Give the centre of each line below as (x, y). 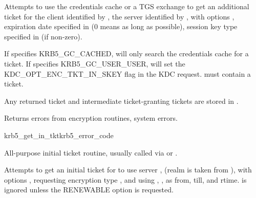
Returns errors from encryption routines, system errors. (91, 118)
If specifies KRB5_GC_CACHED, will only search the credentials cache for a (126, 53)
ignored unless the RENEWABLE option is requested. (89, 190)
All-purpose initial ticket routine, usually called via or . (91, 152)
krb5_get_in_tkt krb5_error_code (59, 135)
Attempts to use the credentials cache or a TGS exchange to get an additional (127, 6)
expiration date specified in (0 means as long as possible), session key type (121, 26)
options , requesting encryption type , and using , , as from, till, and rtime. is (125, 179)
